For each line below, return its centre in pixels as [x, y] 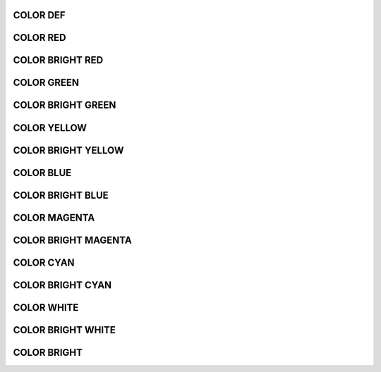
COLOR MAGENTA [54, 217]
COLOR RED [40, 38]
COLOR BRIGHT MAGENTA [72, 240]
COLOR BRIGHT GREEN [65, 105]
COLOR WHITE [46, 308]
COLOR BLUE [42, 173]
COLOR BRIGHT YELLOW [68, 150]
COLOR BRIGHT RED [58, 60]
